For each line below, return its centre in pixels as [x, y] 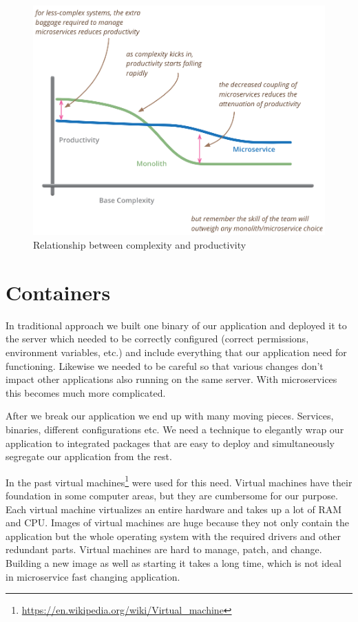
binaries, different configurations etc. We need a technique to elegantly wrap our [175, 429]
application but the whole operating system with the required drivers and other [173, 536]
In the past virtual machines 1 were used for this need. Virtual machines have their [179, 481]
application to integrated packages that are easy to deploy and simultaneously [170, 443]
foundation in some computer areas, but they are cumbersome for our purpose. [172, 495]
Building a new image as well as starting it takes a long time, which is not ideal [173, 562]
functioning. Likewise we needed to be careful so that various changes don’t [165, 365]
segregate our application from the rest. [89, 456]
